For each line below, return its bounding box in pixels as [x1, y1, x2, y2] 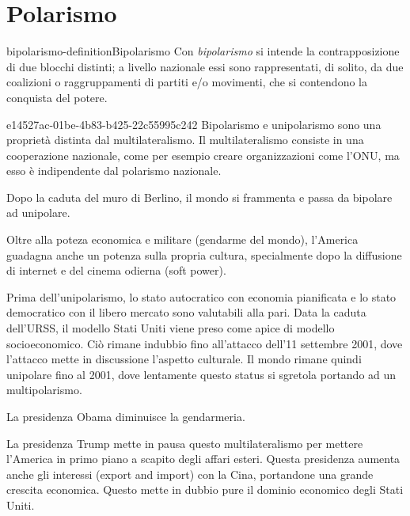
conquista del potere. [6, 89, 108, 105]
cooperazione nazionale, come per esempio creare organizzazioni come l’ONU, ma [6, 146, 400, 163]
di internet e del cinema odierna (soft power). [6, 262, 226, 279]
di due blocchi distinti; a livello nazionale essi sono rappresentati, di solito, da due [6, 58, 404, 74]
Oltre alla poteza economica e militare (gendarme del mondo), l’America [6, 231, 359, 248]
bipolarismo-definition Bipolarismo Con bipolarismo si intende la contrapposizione [6, 43, 400, 59]
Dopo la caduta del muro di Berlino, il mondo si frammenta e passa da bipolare [6, 188, 393, 205]
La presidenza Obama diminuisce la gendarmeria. [6, 408, 245, 424]
